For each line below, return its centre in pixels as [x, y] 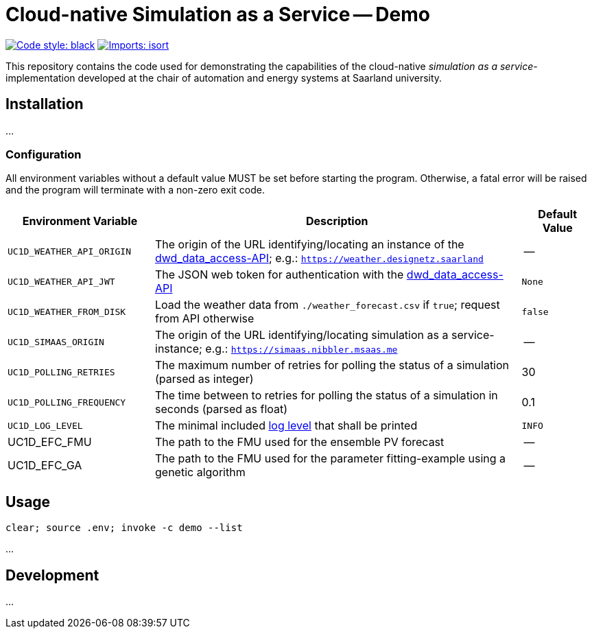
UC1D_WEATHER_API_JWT [61, 281]
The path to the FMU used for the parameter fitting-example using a [331, 459]
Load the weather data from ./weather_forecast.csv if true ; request [328, 305]
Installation [45, 104]
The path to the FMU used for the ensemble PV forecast [300, 442]
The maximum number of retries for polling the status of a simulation [332, 365]
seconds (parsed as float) [222, 409]
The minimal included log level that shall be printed [286, 426]
